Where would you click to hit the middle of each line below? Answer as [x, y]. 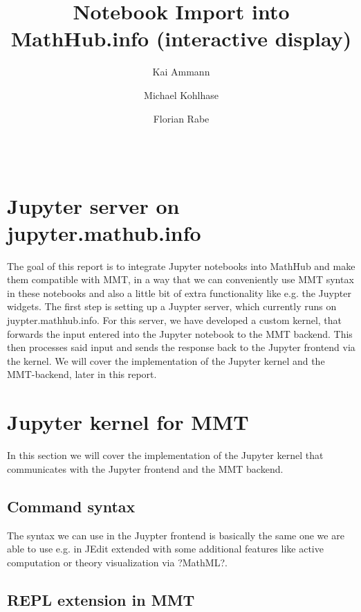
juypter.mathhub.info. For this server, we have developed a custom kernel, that [175, 320]
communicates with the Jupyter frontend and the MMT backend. [145, 468]
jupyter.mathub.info [104, 232]
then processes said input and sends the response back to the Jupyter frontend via [181, 347]
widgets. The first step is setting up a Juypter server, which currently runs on [172, 306]
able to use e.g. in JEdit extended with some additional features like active [165, 549]
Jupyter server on [93, 205]
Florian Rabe [181, 118]
